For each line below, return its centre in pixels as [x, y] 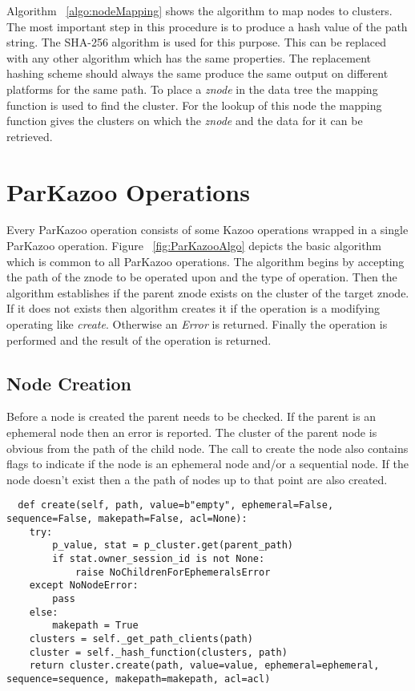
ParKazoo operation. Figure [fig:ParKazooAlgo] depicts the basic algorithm [194, 246]
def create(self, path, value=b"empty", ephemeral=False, [176, 505]
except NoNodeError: [84, 586]
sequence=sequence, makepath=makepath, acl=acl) [139, 679]
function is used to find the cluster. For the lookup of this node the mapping [194, 105]
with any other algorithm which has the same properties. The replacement [189, 57]
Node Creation [69, 383]
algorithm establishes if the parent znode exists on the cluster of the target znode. [208, 292]
